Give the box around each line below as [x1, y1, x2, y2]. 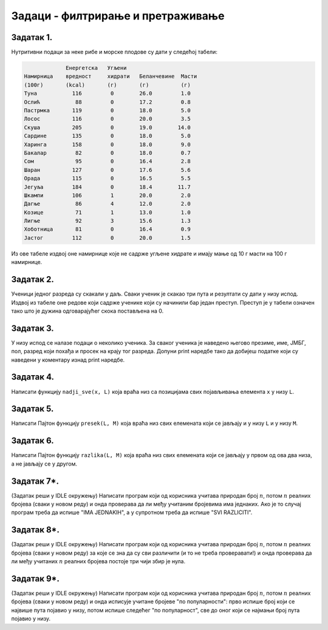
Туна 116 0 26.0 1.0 [24, 90, 191, 97]
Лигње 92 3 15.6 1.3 [24, 217, 191, 225]
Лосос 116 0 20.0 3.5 [24, 115, 191, 123]
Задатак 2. [11, 274, 54, 285]
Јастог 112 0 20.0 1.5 [24, 234, 191, 241]
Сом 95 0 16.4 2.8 [24, 158, 191, 165]
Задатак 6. [11, 436, 54, 446]
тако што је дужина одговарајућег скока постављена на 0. [11, 307, 164, 314]
